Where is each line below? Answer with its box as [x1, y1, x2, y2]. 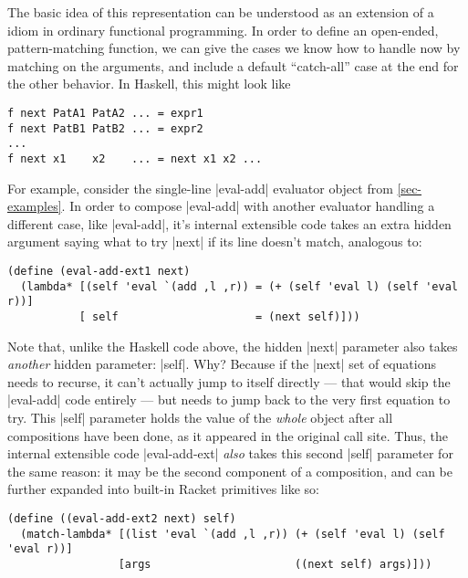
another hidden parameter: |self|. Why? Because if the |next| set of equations [7, 354, 437, 373]
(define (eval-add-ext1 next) [7, 264, 191, 278]
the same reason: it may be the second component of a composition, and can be [7, 461, 452, 480]
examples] [7, 196, 62, 215]
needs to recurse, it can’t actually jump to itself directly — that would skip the [7, 372, 451, 391]
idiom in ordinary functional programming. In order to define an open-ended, [7, 20, 439, 39]
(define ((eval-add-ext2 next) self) [7, 511, 236, 525]
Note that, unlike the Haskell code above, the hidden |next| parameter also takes [7, 336, 458, 355]
